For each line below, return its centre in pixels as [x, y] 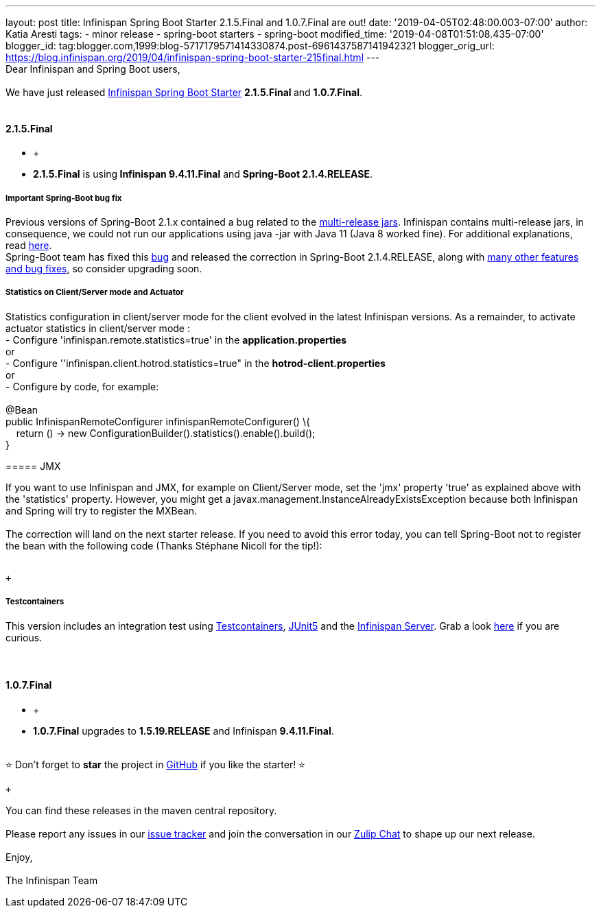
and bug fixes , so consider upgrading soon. [104, 269]
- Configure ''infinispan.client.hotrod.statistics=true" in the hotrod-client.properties [196, 363]
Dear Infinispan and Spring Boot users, [93, 69]
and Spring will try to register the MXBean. [102, 510]
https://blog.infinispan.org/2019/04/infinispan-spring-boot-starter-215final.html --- [193, 57]
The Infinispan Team [52, 880]
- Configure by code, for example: [82, 386]
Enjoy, [19, 857]
